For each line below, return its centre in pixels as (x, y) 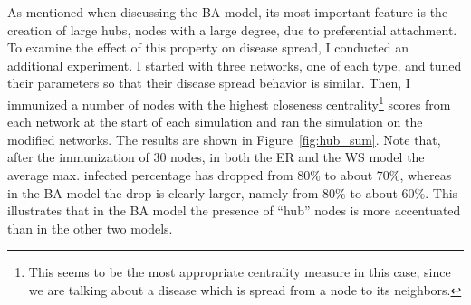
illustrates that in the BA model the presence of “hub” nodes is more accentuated (234, 210)
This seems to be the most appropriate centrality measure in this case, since (240, 272)
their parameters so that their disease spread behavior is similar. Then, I (209, 83)
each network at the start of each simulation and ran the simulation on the (215, 122)
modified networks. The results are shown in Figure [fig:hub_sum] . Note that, (224, 139)
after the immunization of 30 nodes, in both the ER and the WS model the (216, 157)
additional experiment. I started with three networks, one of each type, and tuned (235, 65)
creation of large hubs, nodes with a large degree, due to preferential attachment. (232, 29)
